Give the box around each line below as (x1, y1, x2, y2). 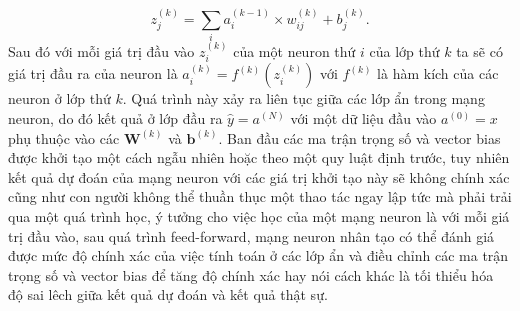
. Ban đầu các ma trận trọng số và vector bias (218, 127, 501, 148)
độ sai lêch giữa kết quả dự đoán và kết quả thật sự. (8, 284, 328, 305)
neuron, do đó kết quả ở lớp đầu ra (8, 107, 223, 128)
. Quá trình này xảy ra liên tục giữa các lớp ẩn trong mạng (122, 88, 485, 109)
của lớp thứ (369, 40, 440, 61)
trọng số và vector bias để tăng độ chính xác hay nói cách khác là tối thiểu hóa (8, 264, 494, 285)
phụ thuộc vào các (8, 127, 120, 148)
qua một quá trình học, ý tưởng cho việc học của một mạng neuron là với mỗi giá (8, 205, 510, 226)
